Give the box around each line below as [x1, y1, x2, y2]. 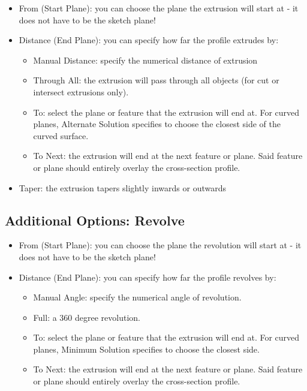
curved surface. [33, 129, 89, 142]
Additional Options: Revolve [5, 210, 185, 229]
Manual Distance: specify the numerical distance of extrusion [33, 53, 258, 66]
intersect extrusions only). [33, 85, 129, 98]
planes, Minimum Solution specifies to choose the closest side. [33, 342, 260, 355]
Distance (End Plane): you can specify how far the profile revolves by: [19, 270, 276, 283]
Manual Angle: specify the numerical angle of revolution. [33, 291, 242, 303]
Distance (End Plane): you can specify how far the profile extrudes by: [19, 34, 279, 46]
